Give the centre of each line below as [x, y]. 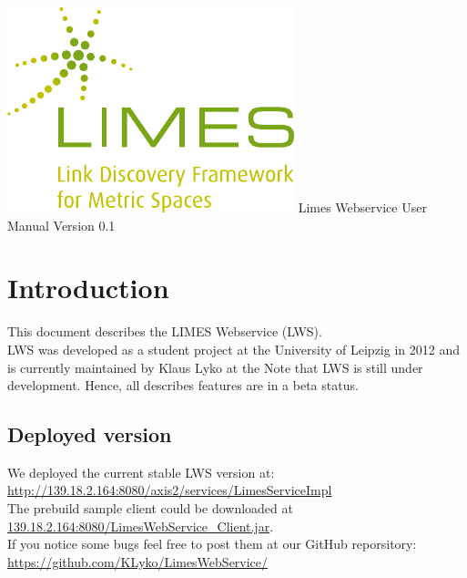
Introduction [88, 288]
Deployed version [90, 434]
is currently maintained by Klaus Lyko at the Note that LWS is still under [215, 367]
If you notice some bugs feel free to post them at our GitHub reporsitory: [212, 544]
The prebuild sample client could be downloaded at [150, 508]
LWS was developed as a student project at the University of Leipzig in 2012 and [233, 349]
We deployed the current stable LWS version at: [141, 472]
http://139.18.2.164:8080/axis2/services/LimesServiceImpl [170, 490]
